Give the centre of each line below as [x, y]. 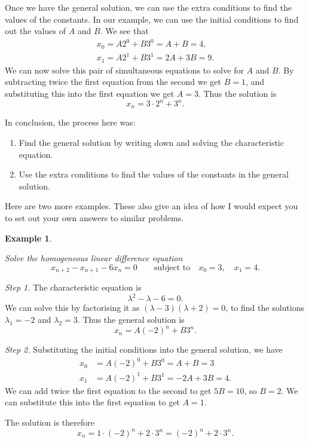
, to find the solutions [265, 308]
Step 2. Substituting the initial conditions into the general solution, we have [144, 349]
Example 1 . [28, 238]
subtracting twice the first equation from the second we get [113, 82]
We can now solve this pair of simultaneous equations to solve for [124, 70]
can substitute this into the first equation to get [92, 402]
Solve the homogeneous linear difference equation [94, 258]
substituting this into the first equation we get [90, 93]
